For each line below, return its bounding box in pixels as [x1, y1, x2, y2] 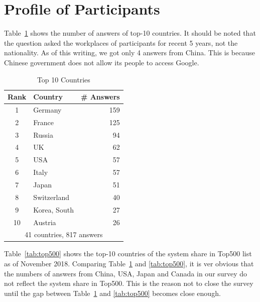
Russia [33, 129, 53, 140]
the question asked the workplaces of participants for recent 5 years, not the [4, 37, 238, 48]
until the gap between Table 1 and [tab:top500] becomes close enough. [4, 287, 221, 298]
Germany [33, 104, 62, 115]
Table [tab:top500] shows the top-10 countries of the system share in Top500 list [4, 248, 252, 259]
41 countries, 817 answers [25, 229, 103, 240]
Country [33, 91, 63, 102]
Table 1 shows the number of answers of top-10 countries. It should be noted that [4, 28, 256, 38]
